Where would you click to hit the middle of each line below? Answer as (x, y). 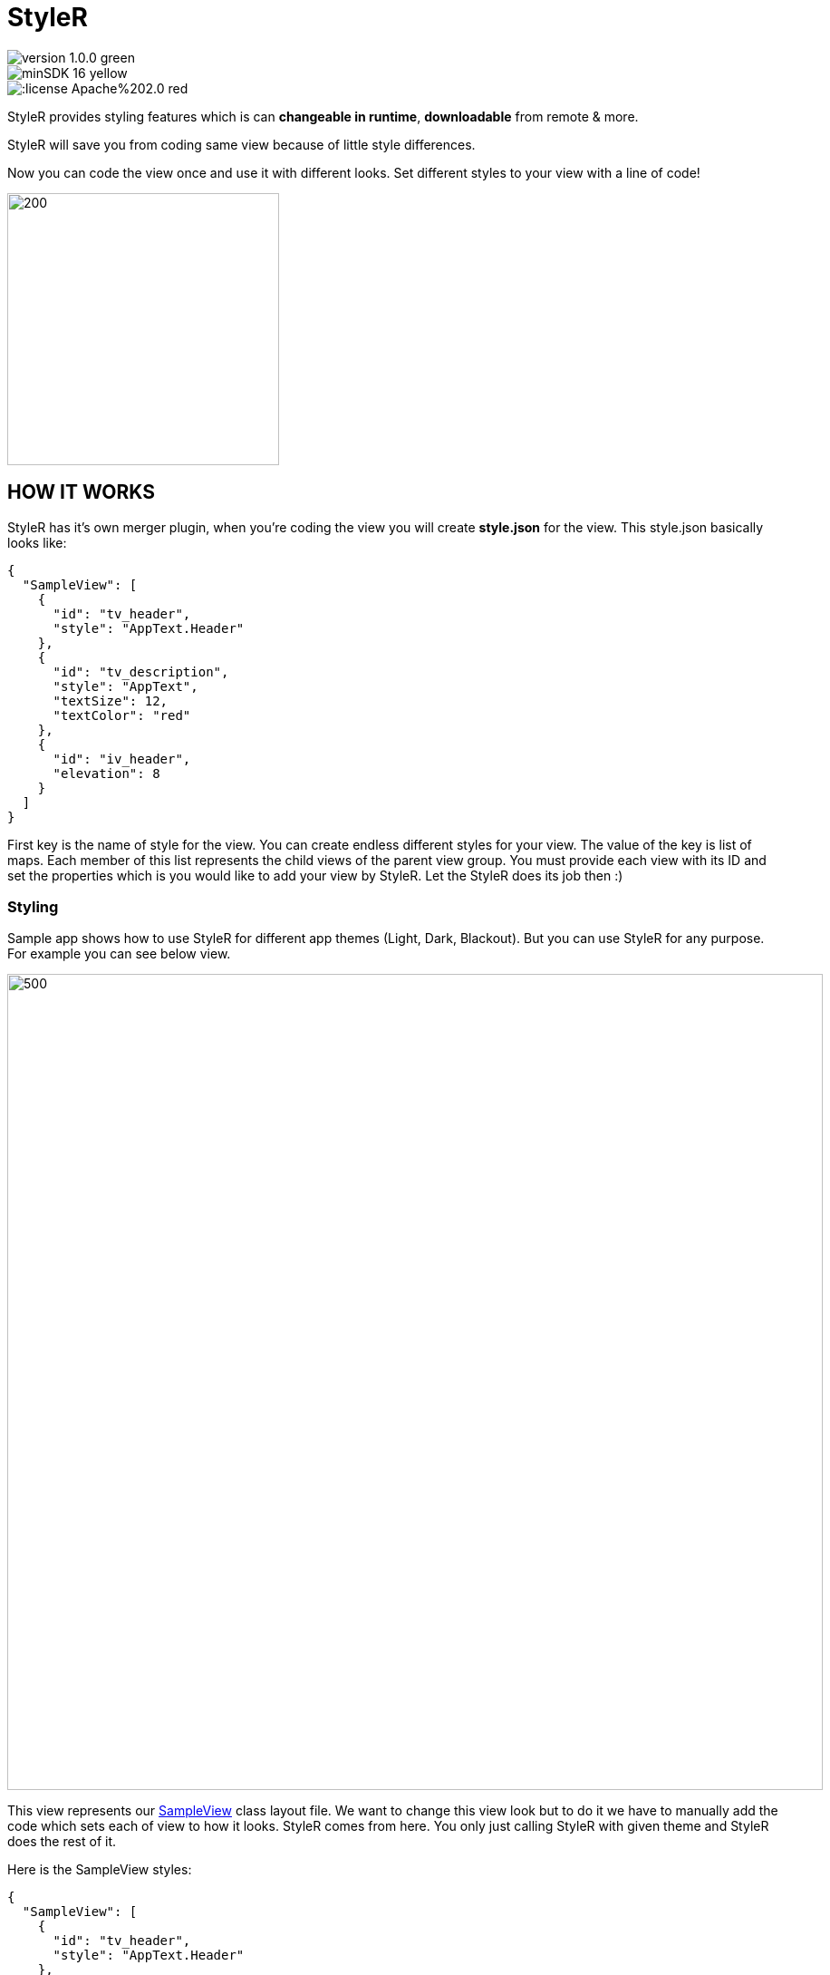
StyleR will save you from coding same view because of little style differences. (241, 144)
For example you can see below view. (119, 954)
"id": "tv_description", (141, 671)
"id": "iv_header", (122, 759)
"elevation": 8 (106, 773)
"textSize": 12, (111, 700)
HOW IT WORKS (81, 492)
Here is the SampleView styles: (100, 1870)
